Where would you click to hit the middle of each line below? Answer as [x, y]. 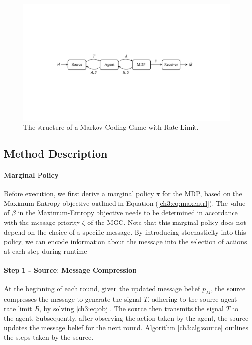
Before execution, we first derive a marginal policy [79, 193]
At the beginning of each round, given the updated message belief [102, 289]
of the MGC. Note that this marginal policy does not [167, 222]
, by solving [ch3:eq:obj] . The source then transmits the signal [131, 308]
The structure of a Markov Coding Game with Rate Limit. [111, 127]
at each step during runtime [46, 251]
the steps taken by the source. [49, 337]
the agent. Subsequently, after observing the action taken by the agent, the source [126, 318]
